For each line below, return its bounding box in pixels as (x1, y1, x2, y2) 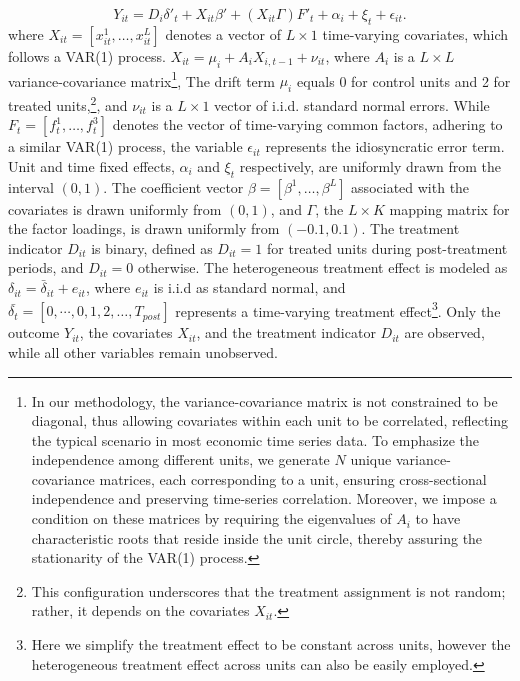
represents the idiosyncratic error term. (265, 136, 505, 157)
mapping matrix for (389, 198, 510, 219)
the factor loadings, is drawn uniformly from (8, 218, 280, 239)
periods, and (8, 257, 84, 278)
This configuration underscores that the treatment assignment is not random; (31, 580, 506, 601)
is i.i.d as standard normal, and (153, 277, 346, 298)
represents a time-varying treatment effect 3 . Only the (175, 297, 501, 321)
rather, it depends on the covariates (31, 600, 250, 621)
